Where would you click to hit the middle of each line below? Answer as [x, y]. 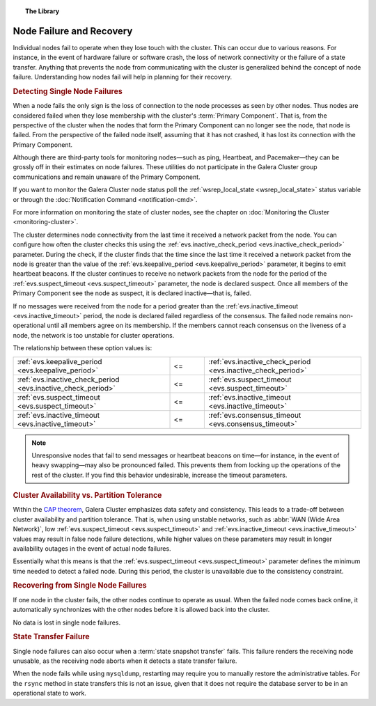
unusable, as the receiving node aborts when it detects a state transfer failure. [125, 661]
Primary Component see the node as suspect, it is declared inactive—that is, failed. [132, 293]
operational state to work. [50, 693]
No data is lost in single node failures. [67, 622]
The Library [42, 11]
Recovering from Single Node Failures [80, 586]
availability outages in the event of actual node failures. [92, 548]
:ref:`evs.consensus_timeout [255, 415]
